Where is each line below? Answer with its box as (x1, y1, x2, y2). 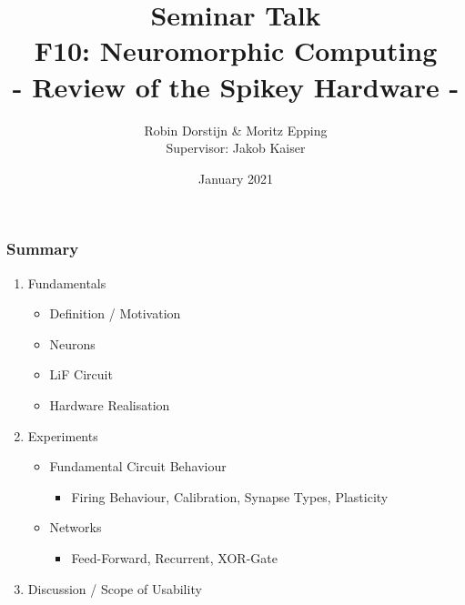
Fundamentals (27, 273, 106, 292)
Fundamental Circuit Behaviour (49, 457, 227, 476)
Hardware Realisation (49, 395, 170, 414)
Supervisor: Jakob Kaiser (166, 138, 306, 157)
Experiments (27, 426, 98, 445)
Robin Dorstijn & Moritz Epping (144, 120, 328, 139)
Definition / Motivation (49, 304, 181, 323)
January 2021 (198, 168, 273, 187)
